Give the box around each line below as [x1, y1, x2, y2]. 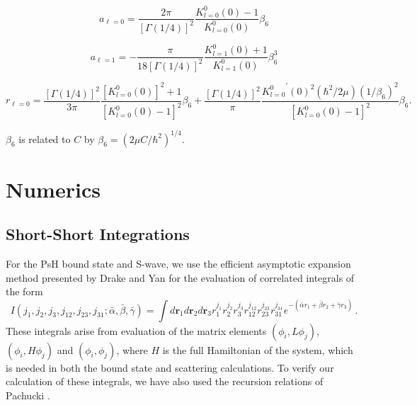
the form [6, 284, 43, 299]
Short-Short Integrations [6, 223, 190, 245]
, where [116, 342, 148, 357]
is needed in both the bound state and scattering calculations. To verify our [6, 360, 334, 375]
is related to [18, 131, 71, 146]
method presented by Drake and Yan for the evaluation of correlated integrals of [6, 270, 355, 285]
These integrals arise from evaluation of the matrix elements [6, 323, 267, 338]
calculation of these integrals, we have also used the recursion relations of [6, 374, 324, 389]
